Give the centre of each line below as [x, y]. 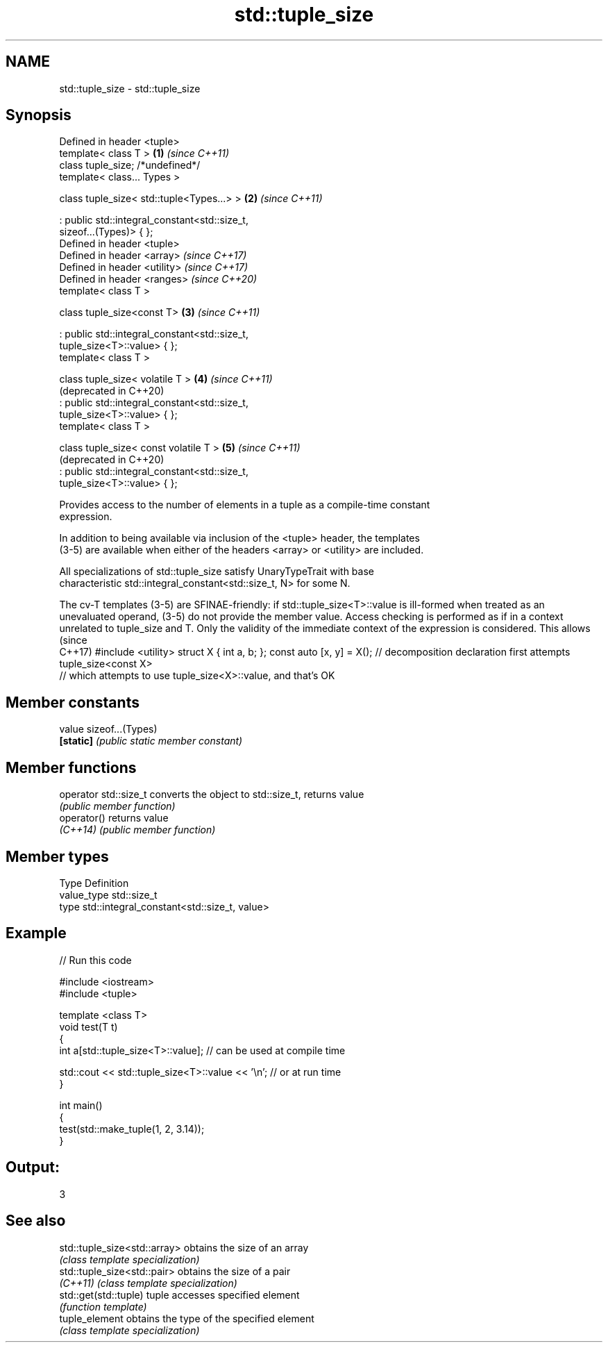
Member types [57, 856]
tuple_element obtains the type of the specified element [187, 1318]
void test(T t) [88, 1026]
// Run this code [95, 960]
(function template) [103, 1306]
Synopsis [39, 115]
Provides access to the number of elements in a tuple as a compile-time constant [245, 505]
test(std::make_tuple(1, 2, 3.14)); [132, 1129]
